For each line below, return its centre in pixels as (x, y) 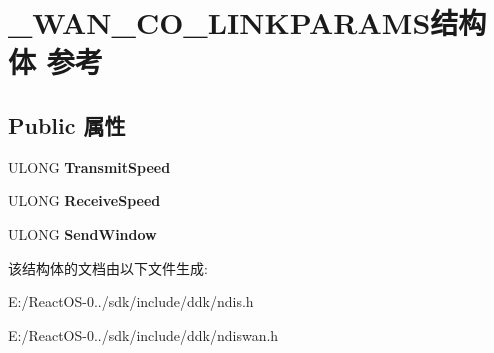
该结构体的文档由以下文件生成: (108, 267)
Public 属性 (67, 124)
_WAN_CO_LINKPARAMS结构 (247, 22)
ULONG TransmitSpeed (89, 166)
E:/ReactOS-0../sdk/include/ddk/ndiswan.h (143, 334)
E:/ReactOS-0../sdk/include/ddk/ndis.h (131, 301)
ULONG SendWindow (82, 233)
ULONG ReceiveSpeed (84, 200)
